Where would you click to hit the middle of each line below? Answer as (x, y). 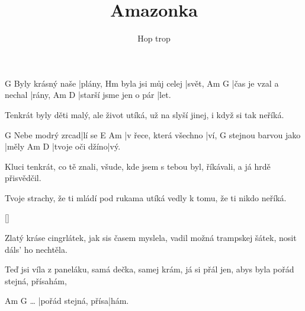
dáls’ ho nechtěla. (36, 249)
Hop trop (154, 38)
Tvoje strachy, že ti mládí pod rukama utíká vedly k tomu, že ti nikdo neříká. (146, 197)
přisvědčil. (23, 178)
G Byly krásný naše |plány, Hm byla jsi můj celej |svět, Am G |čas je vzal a (142, 83)
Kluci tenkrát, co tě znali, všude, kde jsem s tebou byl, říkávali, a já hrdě (138, 166)
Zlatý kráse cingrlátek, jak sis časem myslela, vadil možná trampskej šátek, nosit (151, 238)
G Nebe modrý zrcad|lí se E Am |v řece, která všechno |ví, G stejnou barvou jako (153, 134)
